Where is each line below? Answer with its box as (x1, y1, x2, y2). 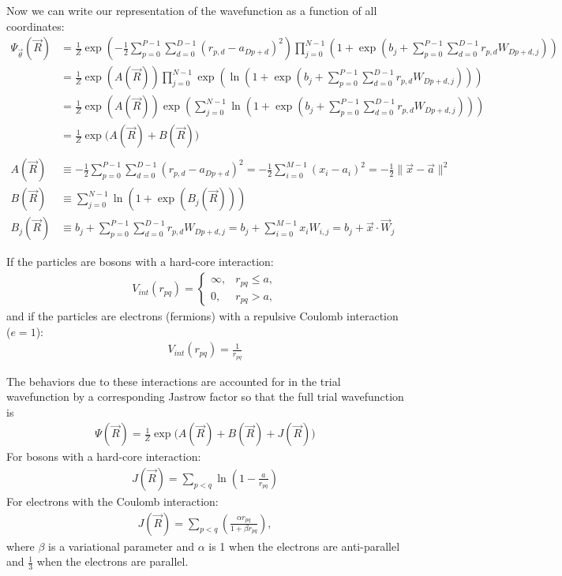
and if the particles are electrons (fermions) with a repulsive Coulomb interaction (6, 308, 399, 324)
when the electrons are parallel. (36, 553, 189, 570)
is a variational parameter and (48, 537, 195, 554)
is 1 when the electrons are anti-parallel (208, 537, 400, 554)
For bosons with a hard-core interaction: (6, 448, 201, 465)
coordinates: (6, 17, 65, 34)
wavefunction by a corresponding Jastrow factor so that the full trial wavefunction (6, 388, 404, 405)
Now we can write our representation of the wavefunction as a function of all (6, 2, 377, 18)
